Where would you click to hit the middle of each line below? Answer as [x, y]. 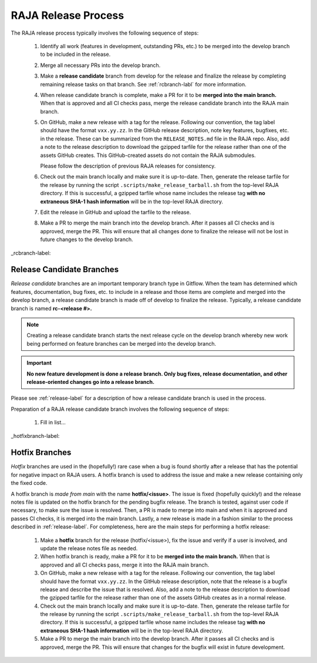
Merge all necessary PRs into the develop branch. [100, 65]
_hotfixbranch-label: [35, 436]
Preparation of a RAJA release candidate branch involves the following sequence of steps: [120, 409]
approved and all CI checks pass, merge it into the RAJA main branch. [125, 565]
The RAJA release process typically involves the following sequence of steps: [105, 33]
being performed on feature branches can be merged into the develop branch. [122, 343]
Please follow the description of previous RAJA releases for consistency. [128, 166]
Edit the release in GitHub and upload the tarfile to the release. [116, 212]
